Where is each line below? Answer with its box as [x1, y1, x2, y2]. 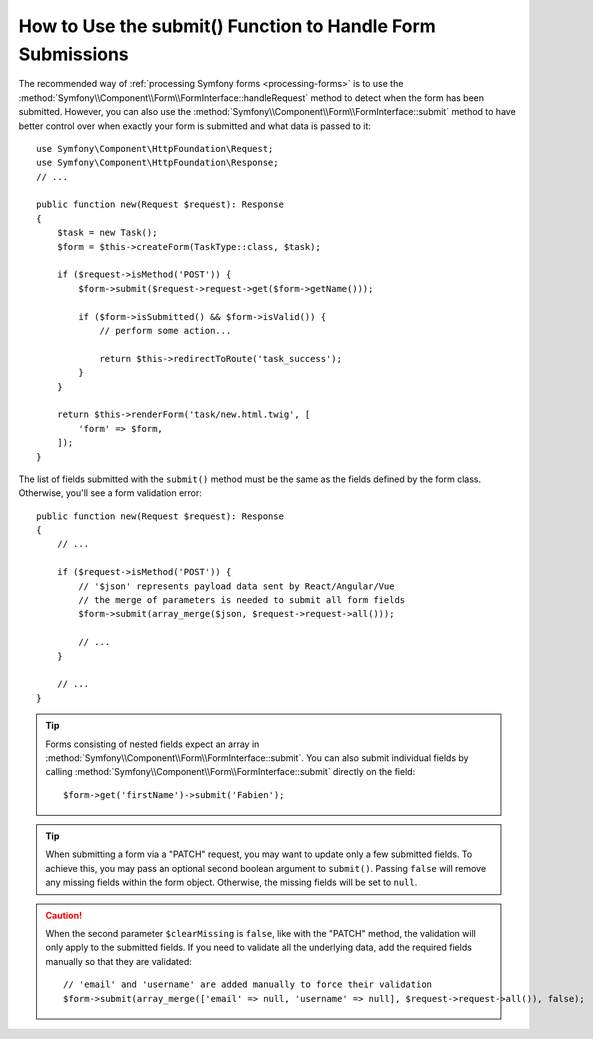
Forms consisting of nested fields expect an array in [45, 738, 260, 750]
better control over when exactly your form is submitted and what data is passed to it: [18, 120, 372, 132]
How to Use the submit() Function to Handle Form [18, 15, 437, 37]
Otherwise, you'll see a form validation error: [18, 487, 202, 499]
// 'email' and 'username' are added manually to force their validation [63, 979, 433, 990]
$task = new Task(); [56, 227, 158, 239]
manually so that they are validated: [45, 955, 192, 967]
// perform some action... [99, 325, 232, 336]
